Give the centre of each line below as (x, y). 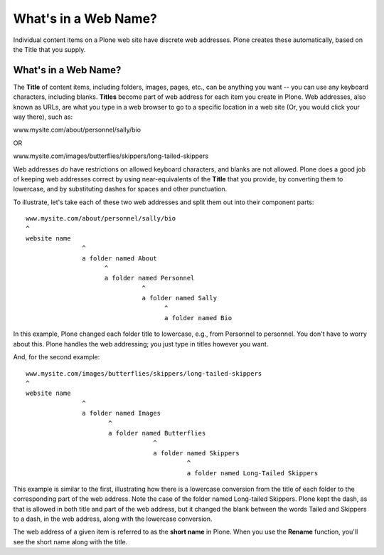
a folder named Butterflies (157, 433)
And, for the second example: (57, 357)
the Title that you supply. (49, 49)
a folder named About (120, 258)
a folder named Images (122, 413)
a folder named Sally (179, 298)
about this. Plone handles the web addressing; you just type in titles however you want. (141, 344)
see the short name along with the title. (70, 541)
